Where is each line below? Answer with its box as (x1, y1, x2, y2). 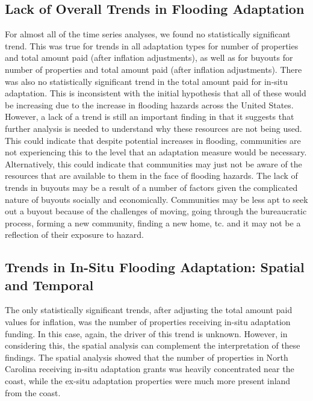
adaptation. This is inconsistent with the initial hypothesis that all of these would (5, 87, 306, 99)
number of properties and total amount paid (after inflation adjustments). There (5, 63, 302, 75)
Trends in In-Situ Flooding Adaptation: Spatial (5, 258, 305, 276)
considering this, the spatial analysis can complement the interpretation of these (5, 339, 300, 352)
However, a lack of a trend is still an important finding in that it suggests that (5, 110, 294, 123)
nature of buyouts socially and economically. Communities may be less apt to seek (5, 193, 308, 205)
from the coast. (5, 386, 61, 399)
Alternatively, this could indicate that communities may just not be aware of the (5, 157, 302, 170)
